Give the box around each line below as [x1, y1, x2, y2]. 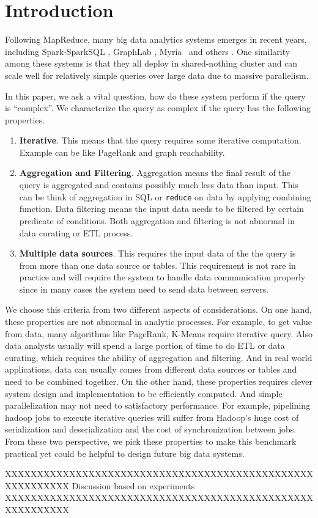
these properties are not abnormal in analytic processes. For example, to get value [5, 315, 312, 328]
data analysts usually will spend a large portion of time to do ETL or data [5, 339, 285, 352]
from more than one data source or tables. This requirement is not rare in [19, 258, 296, 271]
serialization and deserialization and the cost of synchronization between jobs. [5, 423, 297, 436]
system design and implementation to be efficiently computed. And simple [5, 387, 283, 399]
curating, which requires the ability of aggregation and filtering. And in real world [5, 351, 312, 363]
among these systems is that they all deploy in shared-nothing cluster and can [5, 57, 298, 70]
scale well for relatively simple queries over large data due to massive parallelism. [5, 68, 309, 81]
